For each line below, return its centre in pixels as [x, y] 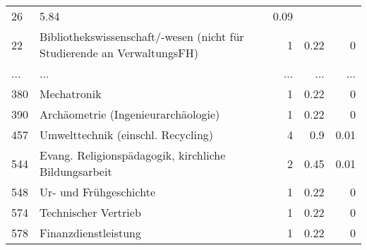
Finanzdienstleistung [90, 233]
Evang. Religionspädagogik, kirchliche [133, 155]
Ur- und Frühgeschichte [97, 192]
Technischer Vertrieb [90, 212]
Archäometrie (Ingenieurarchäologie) [130, 114]
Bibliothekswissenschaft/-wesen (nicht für [142, 36]
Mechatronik [71, 94]
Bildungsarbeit [76, 171]
